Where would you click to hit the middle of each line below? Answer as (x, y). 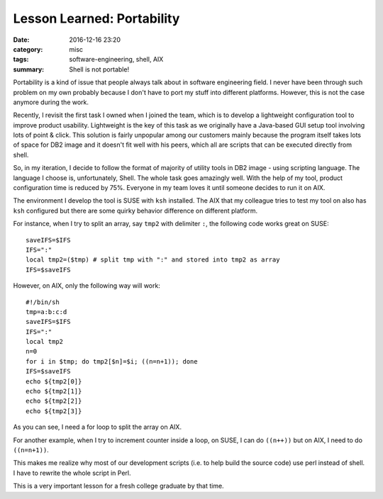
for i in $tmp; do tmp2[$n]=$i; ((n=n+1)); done (112, 361)
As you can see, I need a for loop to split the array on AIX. (98, 427)
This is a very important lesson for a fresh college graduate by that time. (118, 486)
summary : (29, 69)
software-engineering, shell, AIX (116, 60)
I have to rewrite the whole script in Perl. (72, 473)
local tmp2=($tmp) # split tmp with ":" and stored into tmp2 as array (153, 260)
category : (28, 49)
